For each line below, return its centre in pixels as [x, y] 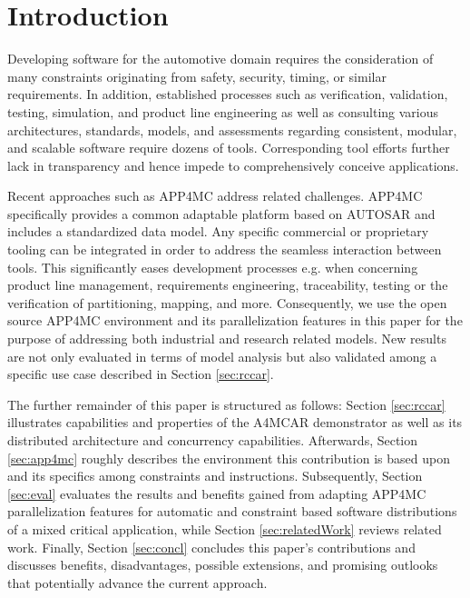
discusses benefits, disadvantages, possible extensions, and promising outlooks [223, 565]
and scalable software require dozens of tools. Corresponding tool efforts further [229, 148]
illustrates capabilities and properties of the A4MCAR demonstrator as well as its [235, 422]
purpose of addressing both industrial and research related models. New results [227, 339]
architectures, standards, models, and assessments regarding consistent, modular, [232, 130]
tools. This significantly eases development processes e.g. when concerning [213, 267]
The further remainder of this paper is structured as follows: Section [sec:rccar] [226, 404]
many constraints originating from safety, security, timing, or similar [197, 76]
